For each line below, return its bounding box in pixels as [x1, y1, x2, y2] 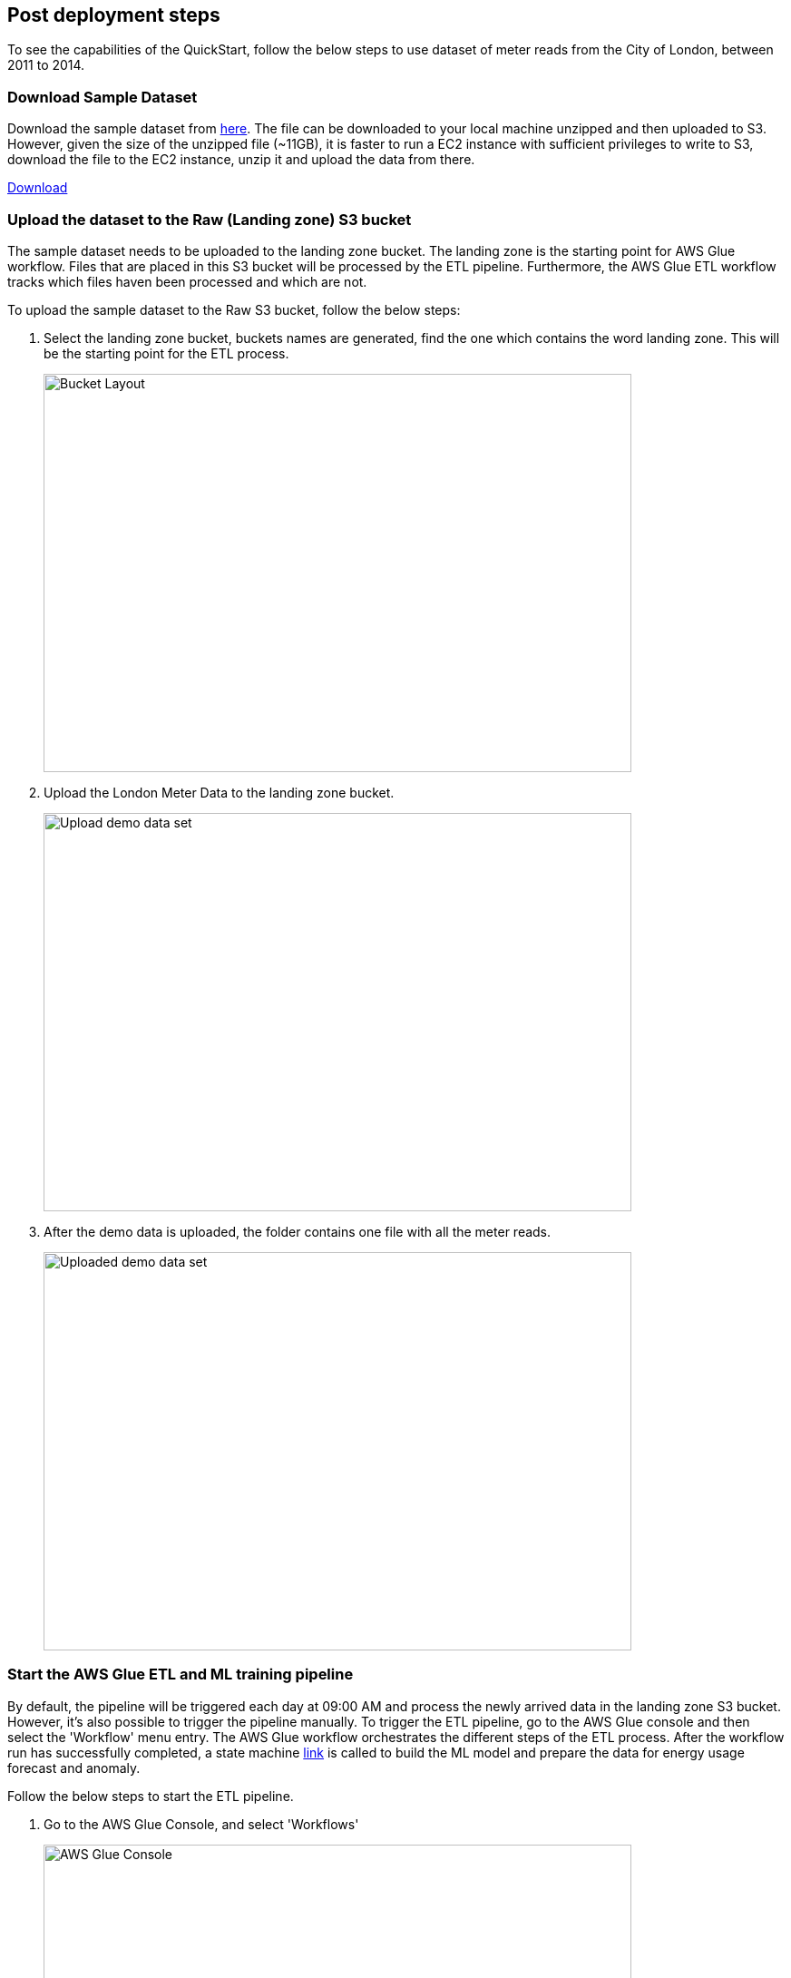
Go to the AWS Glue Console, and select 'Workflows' [44, 1816, 359, 1832]
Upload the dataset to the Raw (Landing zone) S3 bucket [7, 210, 412, 229]
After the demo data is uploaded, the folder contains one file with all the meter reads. [44, 1223, 552, 1239]
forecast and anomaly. [7, 1759, 141, 1776]
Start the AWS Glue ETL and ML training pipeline [7, 1665, 354, 1684]
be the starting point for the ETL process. [44, 345, 289, 361]
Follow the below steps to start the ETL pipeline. [7, 1787, 294, 1804]
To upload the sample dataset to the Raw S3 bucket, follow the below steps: [7, 301, 461, 318]
